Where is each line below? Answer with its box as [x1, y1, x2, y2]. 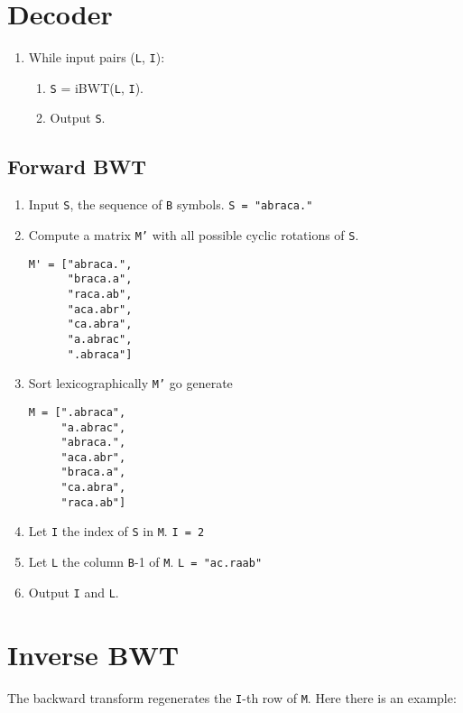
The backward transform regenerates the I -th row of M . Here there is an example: [7, 688, 457, 707]
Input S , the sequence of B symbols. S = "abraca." [28, 195, 313, 214]
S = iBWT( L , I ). [50, 78, 144, 97]
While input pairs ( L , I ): [28, 48, 165, 67]
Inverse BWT [7, 635, 180, 672]
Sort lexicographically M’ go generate [28, 374, 233, 393]
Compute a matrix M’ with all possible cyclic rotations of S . [28, 225, 359, 244]
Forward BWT [7, 153, 147, 181]
